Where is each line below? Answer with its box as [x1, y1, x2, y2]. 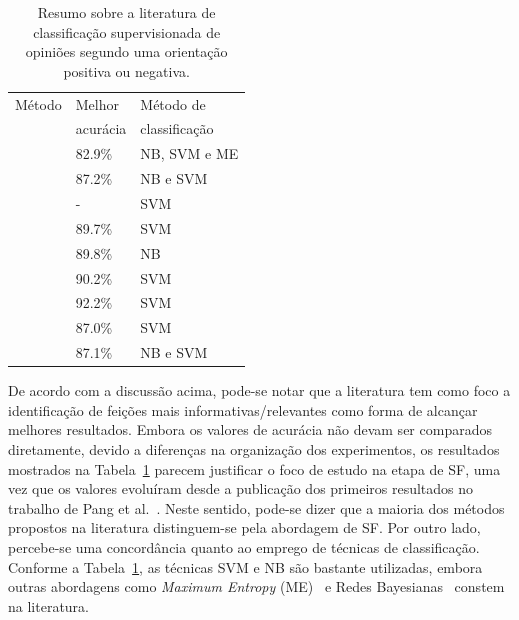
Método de [140, 93, 206, 114]
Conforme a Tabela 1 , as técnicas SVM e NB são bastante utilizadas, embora [8, 556, 483, 577]
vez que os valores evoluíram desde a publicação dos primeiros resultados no [8, 478, 474, 499]
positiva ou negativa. [63, 60, 190, 81]
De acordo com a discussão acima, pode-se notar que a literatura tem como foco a [8, 380, 511, 401]
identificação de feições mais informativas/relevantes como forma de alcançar [8, 399, 478, 420]
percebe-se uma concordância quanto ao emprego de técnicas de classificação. [8, 536, 480, 557]
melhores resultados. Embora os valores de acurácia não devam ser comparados [8, 419, 492, 440]
